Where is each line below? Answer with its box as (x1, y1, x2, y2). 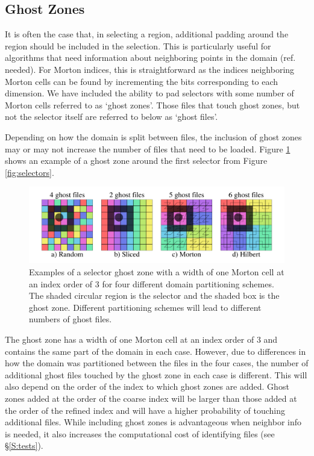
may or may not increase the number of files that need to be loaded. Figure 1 (5, 142, 290, 155)
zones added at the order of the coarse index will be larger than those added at (5, 392, 297, 404)
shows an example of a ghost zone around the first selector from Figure (5, 154, 268, 167)
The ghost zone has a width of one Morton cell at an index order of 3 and (5, 333, 278, 345)
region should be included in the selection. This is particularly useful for (5, 39, 271, 52)
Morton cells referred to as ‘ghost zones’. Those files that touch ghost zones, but (5, 98, 300, 111)
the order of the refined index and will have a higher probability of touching (5, 404, 285, 416)
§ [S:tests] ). (5, 439, 43, 452)
